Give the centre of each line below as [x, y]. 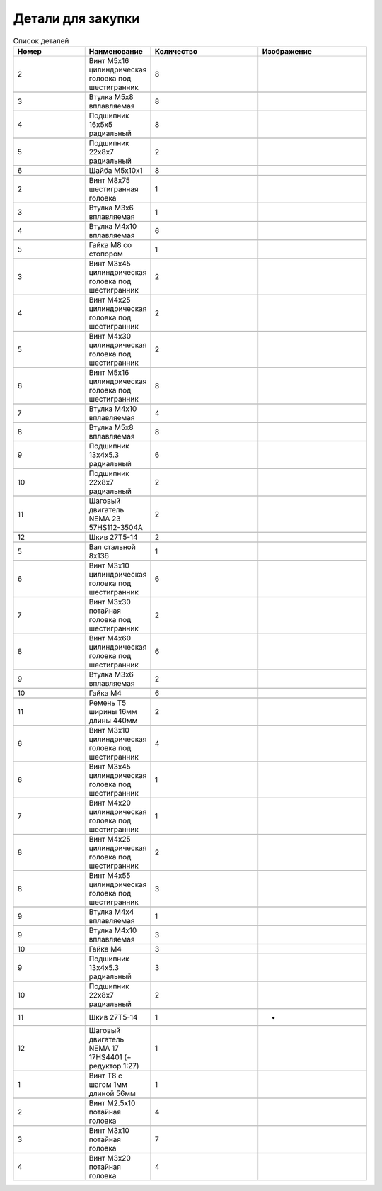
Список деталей [41, 40]
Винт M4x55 [110, 875]
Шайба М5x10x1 [116, 170]
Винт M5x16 [109, 60]
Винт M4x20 [110, 803]
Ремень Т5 [108, 703]
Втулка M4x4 [111, 912]
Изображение [287, 51]
